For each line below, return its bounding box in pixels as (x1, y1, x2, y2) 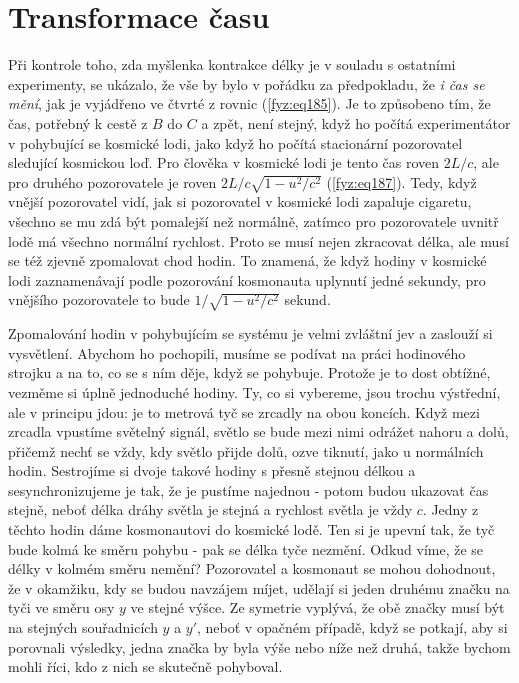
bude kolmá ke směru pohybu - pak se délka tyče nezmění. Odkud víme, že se (8, 538, 484, 559)
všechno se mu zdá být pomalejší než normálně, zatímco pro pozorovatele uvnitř (8, 211, 499, 232)
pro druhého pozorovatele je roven (8, 171, 217, 192)
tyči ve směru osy (8, 597, 115, 618)
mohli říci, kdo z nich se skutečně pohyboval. (8, 656, 283, 677)
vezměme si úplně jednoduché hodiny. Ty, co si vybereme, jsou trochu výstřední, (8, 381, 501, 402)
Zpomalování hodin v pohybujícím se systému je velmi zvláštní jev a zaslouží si (8, 323, 493, 344)
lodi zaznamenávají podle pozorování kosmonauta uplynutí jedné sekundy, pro (8, 269, 486, 290)
